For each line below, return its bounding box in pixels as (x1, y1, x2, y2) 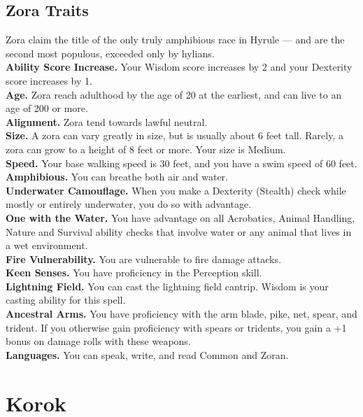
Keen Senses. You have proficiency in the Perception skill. (6, 265, 262, 280)
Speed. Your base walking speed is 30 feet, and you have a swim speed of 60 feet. (6, 155, 357, 170)
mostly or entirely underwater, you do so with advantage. (6, 197, 252, 211)
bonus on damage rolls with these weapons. (6, 334, 191, 348)
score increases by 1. (6, 73, 92, 87)
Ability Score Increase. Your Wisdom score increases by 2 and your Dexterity (6, 59, 353, 74)
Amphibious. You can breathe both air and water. (6, 169, 228, 184)
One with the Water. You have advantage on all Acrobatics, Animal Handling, (6, 210, 355, 225)
